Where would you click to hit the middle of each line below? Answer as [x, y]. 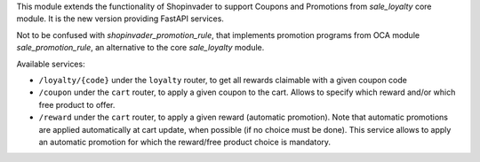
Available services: [51, 64]
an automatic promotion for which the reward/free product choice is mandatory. [185, 142]
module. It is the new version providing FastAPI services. [120, 19]
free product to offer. [77, 104]
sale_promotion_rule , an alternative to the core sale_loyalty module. [140, 48]
